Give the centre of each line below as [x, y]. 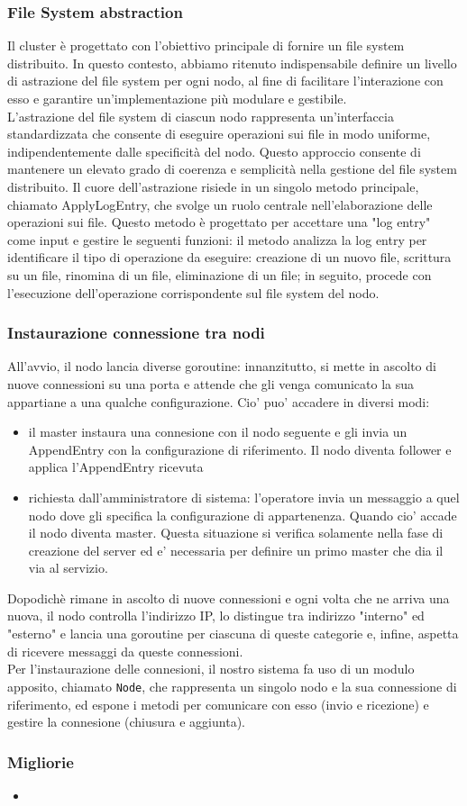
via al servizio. [68, 568]
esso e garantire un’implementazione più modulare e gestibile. [177, 98]
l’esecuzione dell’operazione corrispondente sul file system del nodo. [193, 292]
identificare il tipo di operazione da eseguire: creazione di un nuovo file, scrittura [229, 257]
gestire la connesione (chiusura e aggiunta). [126, 722]
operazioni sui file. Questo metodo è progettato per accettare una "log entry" [219, 222]
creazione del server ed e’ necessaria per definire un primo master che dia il [236, 550]
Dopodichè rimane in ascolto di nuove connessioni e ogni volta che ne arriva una [229, 598]
